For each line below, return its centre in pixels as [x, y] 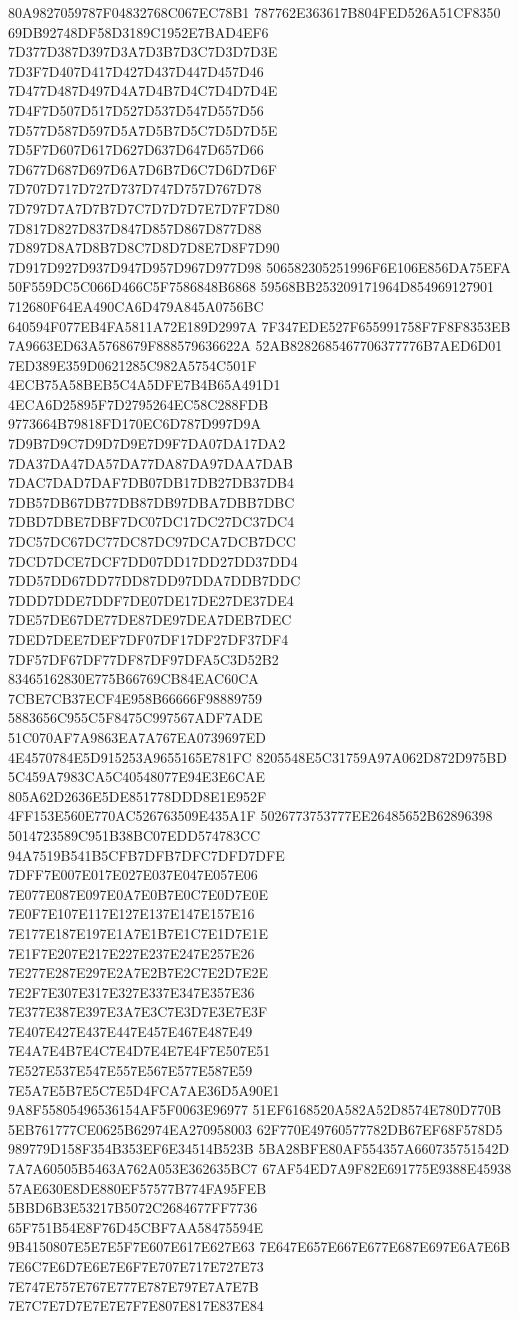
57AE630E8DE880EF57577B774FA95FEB [137, 1187]
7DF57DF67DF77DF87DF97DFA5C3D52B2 [143, 658]
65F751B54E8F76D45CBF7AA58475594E [136, 1226]
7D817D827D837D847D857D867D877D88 [135, 227]
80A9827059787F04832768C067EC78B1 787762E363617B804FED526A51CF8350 [254, 12]
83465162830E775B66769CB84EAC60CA [133, 678]
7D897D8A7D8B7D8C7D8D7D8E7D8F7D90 [144, 247]
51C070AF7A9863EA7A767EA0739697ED [137, 736]
